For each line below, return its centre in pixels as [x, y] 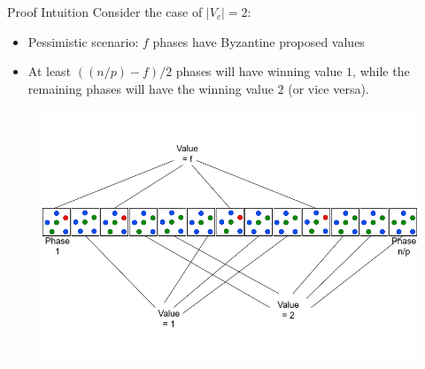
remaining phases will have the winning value [151, 88]
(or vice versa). [328, 88]
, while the [381, 71]
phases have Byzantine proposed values [259, 41]
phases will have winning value [259, 71]
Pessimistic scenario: [83, 41]
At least [50, 71]
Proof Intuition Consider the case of [105, 12]
